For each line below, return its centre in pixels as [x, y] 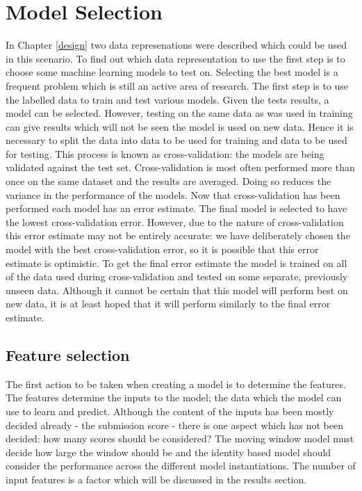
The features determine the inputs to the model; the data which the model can [174, 397]
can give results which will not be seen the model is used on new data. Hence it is [180, 126]
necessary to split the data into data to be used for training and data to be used [176, 140]
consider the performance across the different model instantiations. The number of [181, 466]
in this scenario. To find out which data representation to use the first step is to [175, 58]
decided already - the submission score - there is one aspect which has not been [174, 425]
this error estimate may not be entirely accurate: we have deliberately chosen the [178, 235]
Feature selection [68, 354]
